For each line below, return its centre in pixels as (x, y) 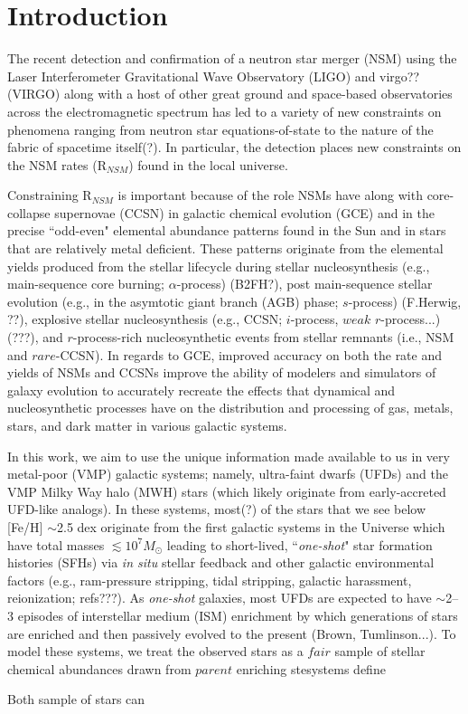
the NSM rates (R (57, 164)
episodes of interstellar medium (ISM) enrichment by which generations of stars (238, 615)
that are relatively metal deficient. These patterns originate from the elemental (225, 248)
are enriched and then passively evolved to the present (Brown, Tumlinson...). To (232, 633)
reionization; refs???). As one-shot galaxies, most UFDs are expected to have (220, 598)
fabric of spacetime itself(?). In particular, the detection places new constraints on (234, 147)
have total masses (56, 544)
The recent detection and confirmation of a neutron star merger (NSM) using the (232, 58)
